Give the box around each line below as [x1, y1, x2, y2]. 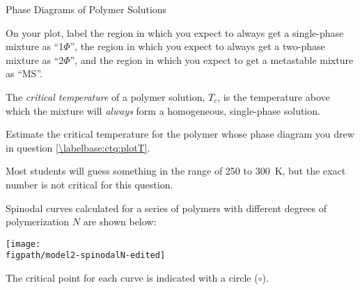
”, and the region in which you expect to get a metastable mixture [70, 52, 354, 67]
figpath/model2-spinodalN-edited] [6, 250, 166, 261]
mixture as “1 [6, 39, 64, 54]
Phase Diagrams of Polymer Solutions [6, 2, 167, 16]
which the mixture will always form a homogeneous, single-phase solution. [6, 103, 320, 118]
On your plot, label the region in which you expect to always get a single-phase [6, 25, 344, 40]
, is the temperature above [217, 89, 330, 104]
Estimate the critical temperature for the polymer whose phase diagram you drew [6, 127, 354, 141]
